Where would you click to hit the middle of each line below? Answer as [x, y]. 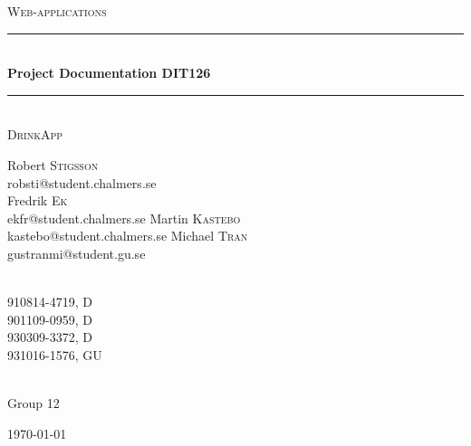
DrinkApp [35, 134]
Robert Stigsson [53, 164]
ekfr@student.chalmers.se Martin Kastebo [124, 218]
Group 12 [34, 403]
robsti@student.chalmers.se [82, 182]
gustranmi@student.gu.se [77, 253]
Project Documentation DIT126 [109, 73]
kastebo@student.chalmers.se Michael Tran [128, 236]
